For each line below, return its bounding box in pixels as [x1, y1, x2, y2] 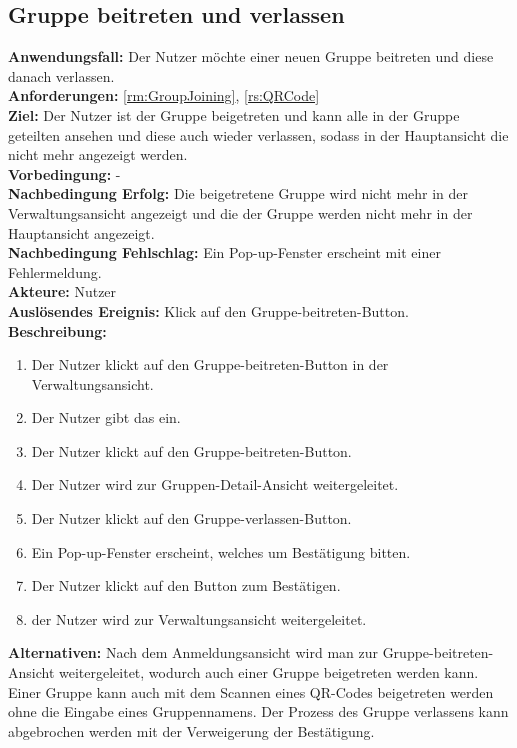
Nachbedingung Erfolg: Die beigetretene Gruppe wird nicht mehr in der [8, 183, 469, 204]
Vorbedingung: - [8, 163, 121, 184]
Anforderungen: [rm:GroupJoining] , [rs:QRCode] [8, 85, 320, 106]
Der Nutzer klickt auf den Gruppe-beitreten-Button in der [31, 354, 389, 375]
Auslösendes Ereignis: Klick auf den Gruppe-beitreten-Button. [8, 300, 409, 321]
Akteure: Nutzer [8, 281, 117, 302]
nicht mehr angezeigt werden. [8, 144, 188, 165]
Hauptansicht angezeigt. [8, 222, 155, 243]
